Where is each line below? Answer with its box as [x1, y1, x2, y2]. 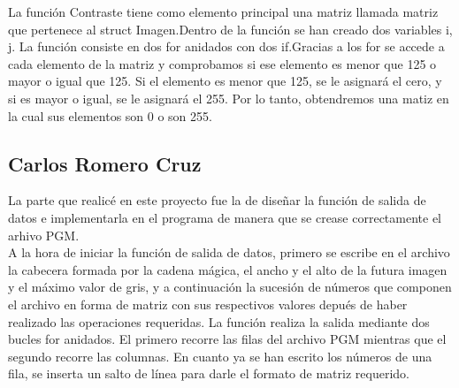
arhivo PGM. [8, 225, 80, 244]
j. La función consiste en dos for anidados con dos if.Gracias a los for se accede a [8, 37, 445, 56]
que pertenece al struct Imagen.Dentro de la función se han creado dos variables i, [8, 19, 453, 38]
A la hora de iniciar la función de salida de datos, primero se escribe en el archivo [8, 243, 450, 262]
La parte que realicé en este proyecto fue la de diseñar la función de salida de [8, 191, 426, 209]
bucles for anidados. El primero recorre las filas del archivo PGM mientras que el [8, 330, 447, 348]
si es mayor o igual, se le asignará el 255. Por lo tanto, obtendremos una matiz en [8, 88, 449, 107]
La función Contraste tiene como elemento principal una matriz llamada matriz [8, 3, 439, 20]
